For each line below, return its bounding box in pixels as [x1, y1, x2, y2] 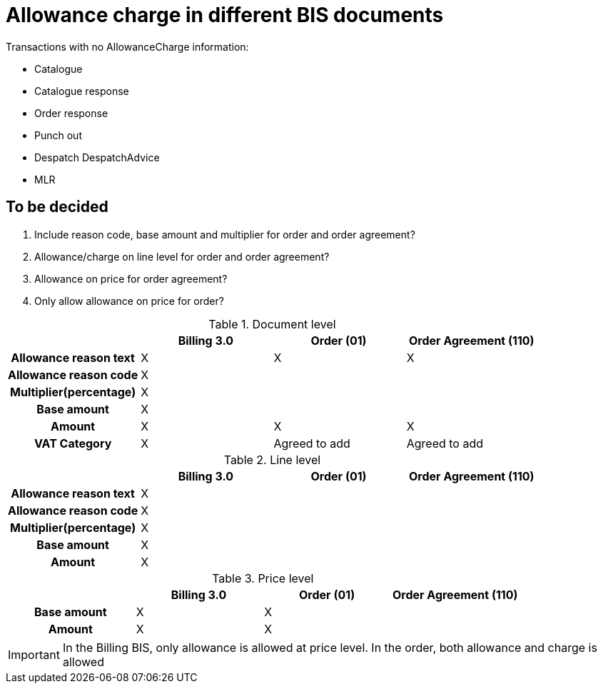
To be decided [6, 198, 108, 216]
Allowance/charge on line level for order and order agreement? [34, 250, 330, 263]
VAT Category [34, 436, 112, 451]
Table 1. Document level [208, 316, 336, 331]
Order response [34, 106, 108, 119]
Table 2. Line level [223, 452, 321, 467]
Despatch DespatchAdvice [34, 151, 160, 164]
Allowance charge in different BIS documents [6, 3, 444, 27]
